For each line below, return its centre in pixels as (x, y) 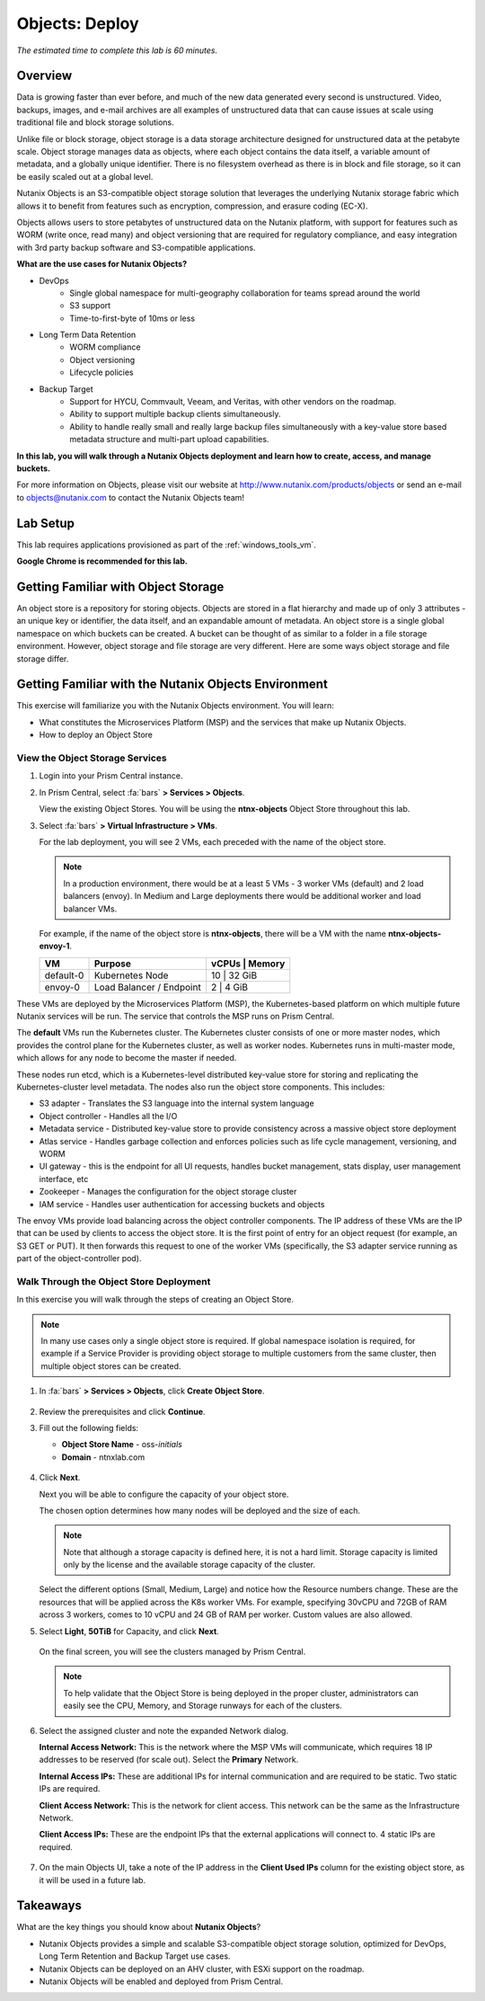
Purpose (113, 964)
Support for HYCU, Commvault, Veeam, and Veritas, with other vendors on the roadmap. (233, 402)
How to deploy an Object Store (96, 735)
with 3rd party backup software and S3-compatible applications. (136, 247)
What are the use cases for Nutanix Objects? (102, 264)
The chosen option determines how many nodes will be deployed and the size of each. (200, 1510)
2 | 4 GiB (230, 987)
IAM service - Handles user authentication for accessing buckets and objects (182, 1204)
